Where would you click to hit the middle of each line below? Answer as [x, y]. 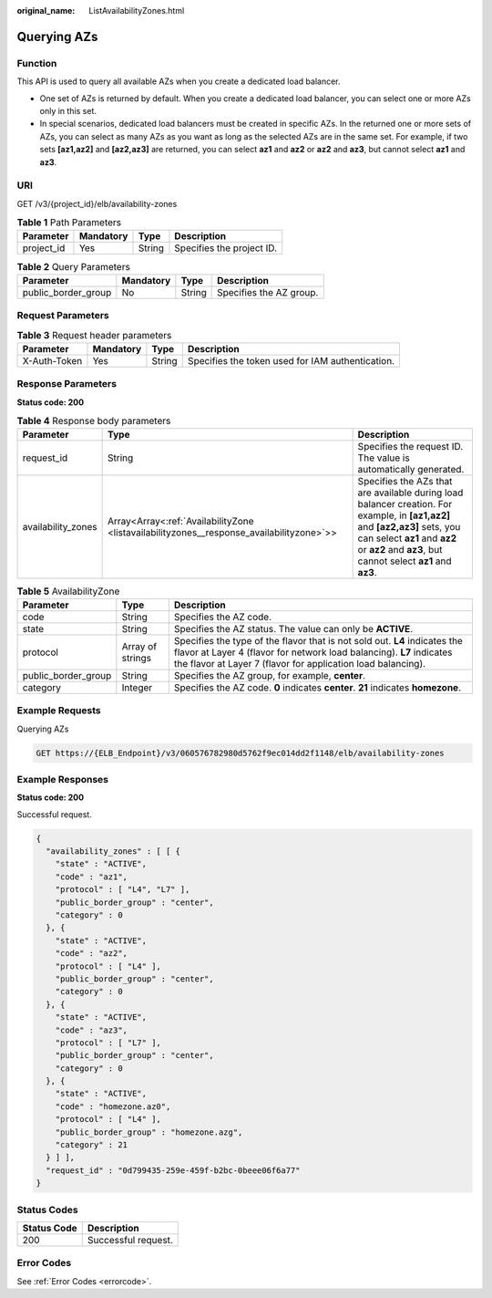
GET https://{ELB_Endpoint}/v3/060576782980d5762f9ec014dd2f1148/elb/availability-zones [241, 753]
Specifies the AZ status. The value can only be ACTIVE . [293, 628]
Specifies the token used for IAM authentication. [291, 360]
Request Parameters [63, 316]
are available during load [410, 493]
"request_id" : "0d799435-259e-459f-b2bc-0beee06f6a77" [173, 1170]
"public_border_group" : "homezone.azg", [149, 1132]
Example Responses [63, 779]
